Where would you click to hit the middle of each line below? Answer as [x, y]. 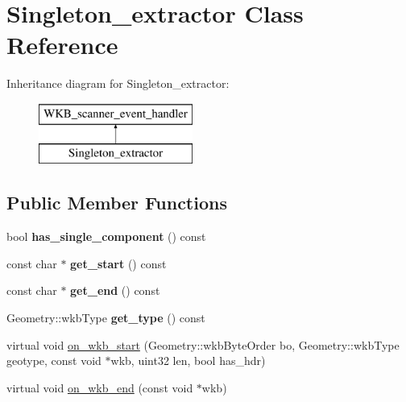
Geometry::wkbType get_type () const [106, 318]
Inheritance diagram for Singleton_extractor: [118, 83]
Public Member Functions [117, 203]
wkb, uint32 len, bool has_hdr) [188, 361]
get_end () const [115, 290]
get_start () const [118, 263]
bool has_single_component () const [106, 236]
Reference [62, 45]
